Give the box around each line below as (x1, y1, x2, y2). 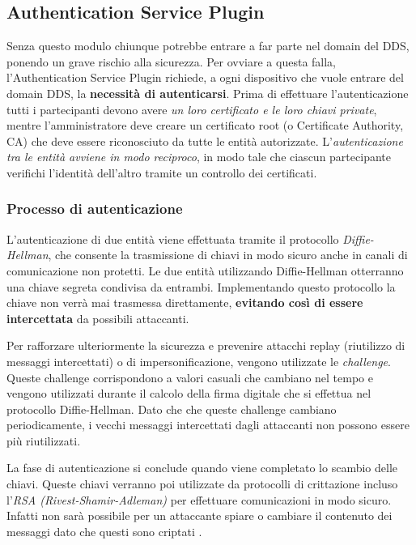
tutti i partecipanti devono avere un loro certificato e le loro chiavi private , (6, 100, 377, 117)
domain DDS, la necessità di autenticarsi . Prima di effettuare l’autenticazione (6, 84, 409, 101)
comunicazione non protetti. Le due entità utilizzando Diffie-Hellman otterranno (6, 262, 404, 279)
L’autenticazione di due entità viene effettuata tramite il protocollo (6, 230, 339, 247)
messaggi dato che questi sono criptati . (6, 522, 202, 539)
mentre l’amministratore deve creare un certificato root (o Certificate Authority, (6, 117, 404, 134)
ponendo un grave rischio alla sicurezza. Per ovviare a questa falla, (6, 53, 337, 70)
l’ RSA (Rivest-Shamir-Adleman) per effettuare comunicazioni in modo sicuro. (6, 491, 392, 508)
